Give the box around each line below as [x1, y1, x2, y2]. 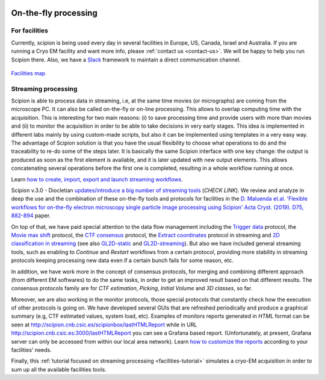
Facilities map [11, 69, 46, 76]
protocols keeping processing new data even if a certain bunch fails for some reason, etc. [11, 257, 234, 264]
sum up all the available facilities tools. [11, 366, 107, 373]
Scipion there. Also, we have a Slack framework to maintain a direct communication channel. [11, 56, 241, 63]
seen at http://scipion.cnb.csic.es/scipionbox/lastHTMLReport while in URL [11, 321, 197, 328]
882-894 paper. [11, 212, 51, 219]
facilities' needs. [11, 346, 52, 354]
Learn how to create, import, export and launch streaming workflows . [11, 175, 183, 183]
